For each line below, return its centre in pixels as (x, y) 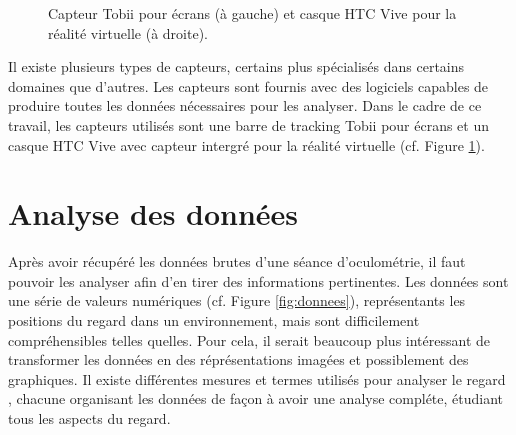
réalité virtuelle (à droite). (128, 32)
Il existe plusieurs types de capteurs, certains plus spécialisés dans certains (236, 66)
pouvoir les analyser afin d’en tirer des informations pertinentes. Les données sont (258, 280)
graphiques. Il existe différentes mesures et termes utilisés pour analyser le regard (257, 378)
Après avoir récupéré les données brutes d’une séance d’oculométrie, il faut (237, 261)
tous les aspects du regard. (89, 418)
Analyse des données (153, 213)
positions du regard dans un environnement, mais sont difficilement (214, 320)
